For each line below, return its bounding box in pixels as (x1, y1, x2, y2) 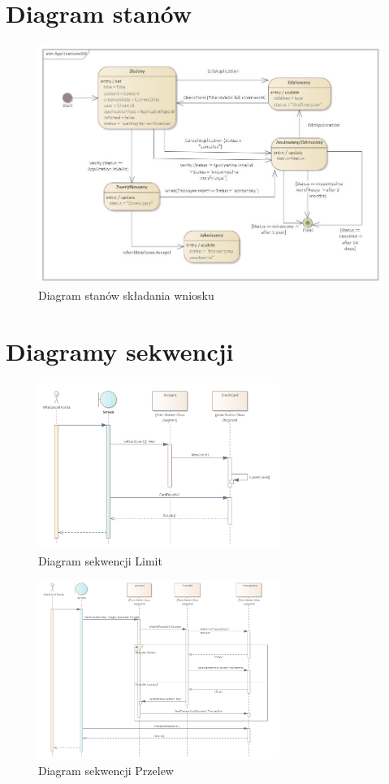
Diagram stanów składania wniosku (38, 287, 214, 304)
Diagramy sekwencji (6, 335, 234, 368)
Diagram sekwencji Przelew (38, 762, 174, 779)
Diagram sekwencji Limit (38, 552, 162, 569)
